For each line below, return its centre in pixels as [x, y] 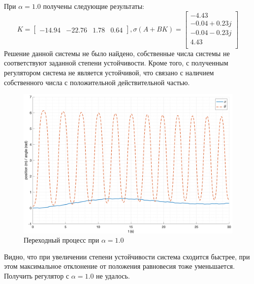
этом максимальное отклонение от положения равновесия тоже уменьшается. [119, 266]
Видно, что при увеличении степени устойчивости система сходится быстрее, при [127, 256]
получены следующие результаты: [94, 6]
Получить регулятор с [37, 275]
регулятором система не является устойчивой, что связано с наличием [109, 72]
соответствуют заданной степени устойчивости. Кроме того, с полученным [116, 63]
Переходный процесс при [62, 240]
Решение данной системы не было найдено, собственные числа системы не [117, 53]
